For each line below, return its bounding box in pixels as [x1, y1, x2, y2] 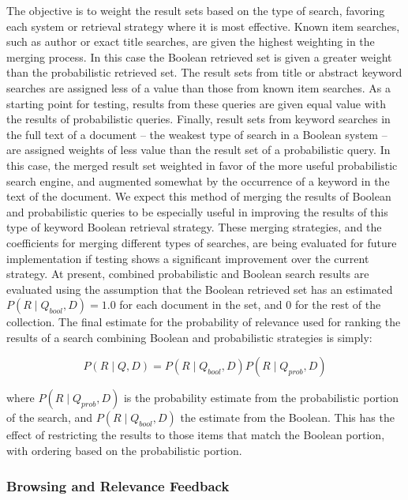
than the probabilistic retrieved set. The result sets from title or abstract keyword [6, 64, 402, 81]
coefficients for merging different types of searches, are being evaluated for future [6, 234, 397, 250]
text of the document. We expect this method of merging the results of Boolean [6, 188, 391, 205]
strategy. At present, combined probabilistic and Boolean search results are [6, 265, 369, 282]
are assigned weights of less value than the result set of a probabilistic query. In [6, 141, 391, 158]
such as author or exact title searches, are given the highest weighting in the [6, 33, 375, 50]
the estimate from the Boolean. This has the [180, 409, 395, 426]
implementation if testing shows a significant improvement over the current [6, 250, 369, 266]
